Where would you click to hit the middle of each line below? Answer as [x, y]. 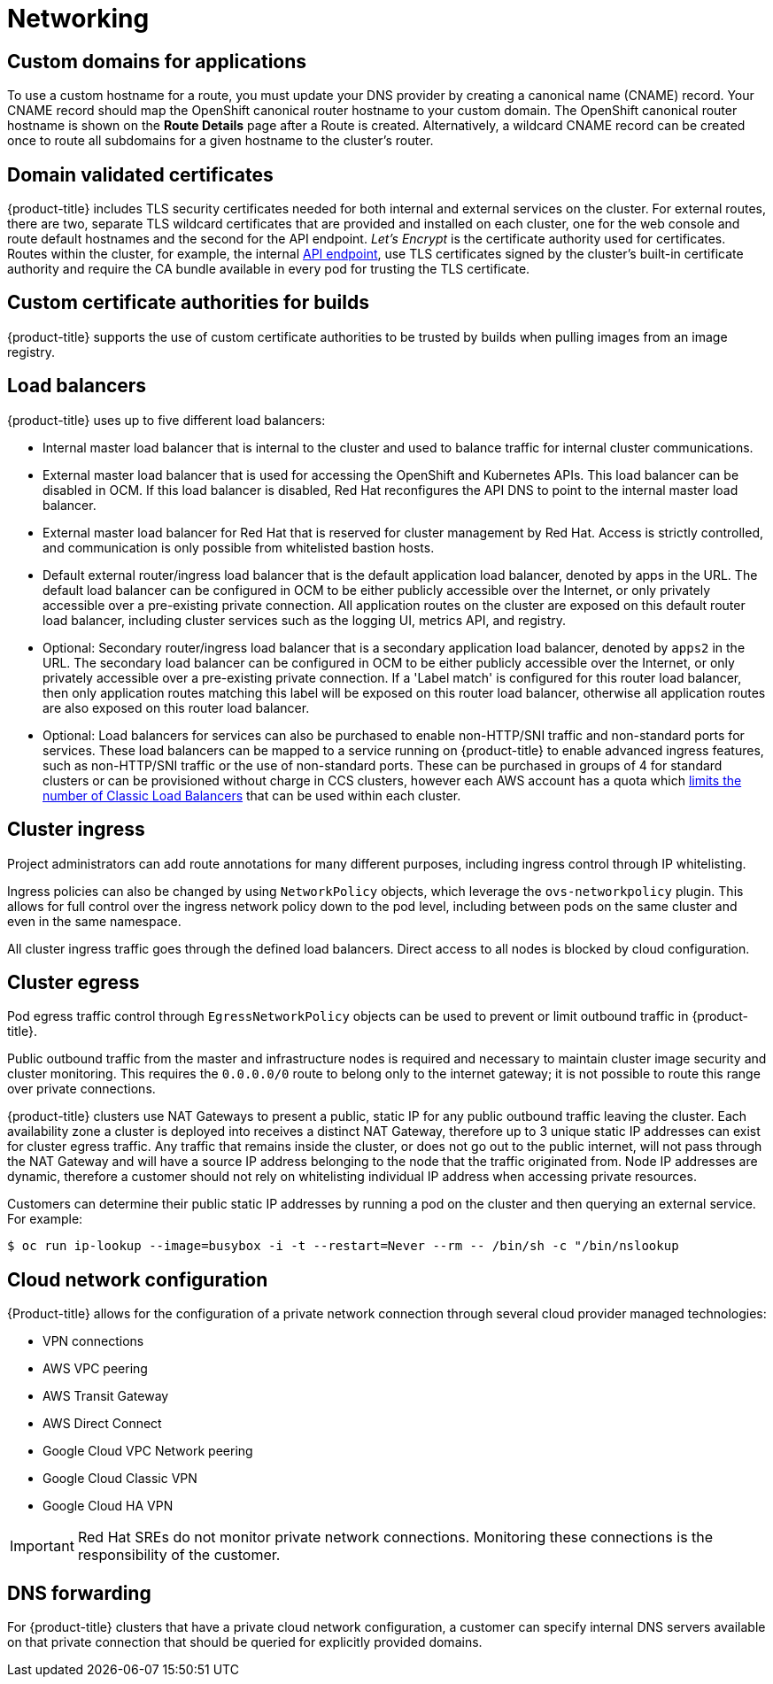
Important [42, 1546]
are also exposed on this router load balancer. [176, 707]
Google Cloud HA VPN [108, 1506]
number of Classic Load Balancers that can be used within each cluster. [252, 795]
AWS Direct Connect [102, 1424]
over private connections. [81, 1089]
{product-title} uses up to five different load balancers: [166, 420]
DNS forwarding [79, 1593]
